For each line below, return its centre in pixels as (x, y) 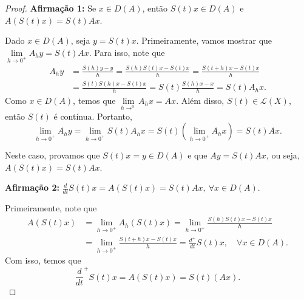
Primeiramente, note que (51, 208)
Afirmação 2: (32, 187)
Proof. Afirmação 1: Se (51, 8)
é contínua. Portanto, (93, 116)
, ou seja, (283, 155)
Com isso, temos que (43, 260)
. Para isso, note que (127, 52)
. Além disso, (200, 100)
